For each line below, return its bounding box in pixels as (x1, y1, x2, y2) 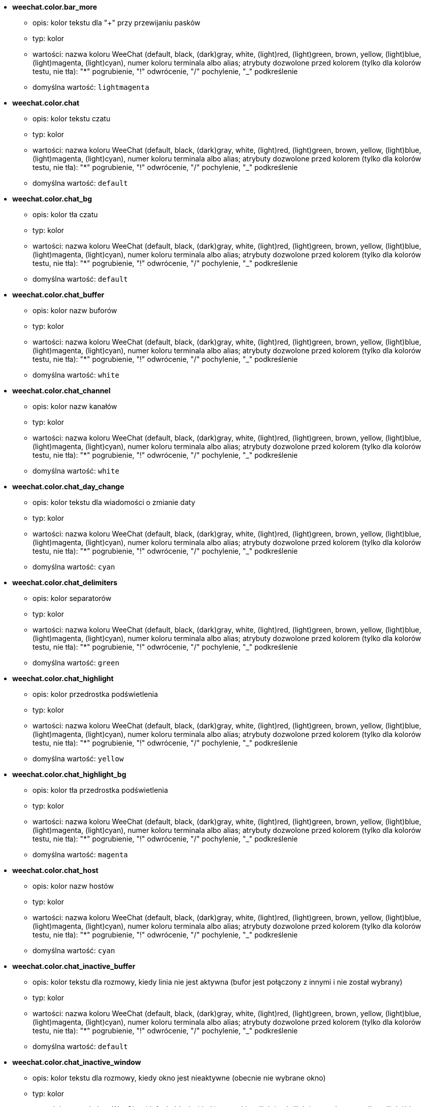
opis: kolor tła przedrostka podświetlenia (32, 786, 168, 794)
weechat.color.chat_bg (12, 194, 92, 203)
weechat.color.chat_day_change (12, 482, 124, 491)
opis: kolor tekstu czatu (32, 114, 111, 123)
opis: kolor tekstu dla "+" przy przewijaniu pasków (32, 18, 201, 27)
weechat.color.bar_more (12, 3, 97, 11)
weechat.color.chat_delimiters (12, 578, 118, 587)
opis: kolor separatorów (32, 594, 112, 602)
